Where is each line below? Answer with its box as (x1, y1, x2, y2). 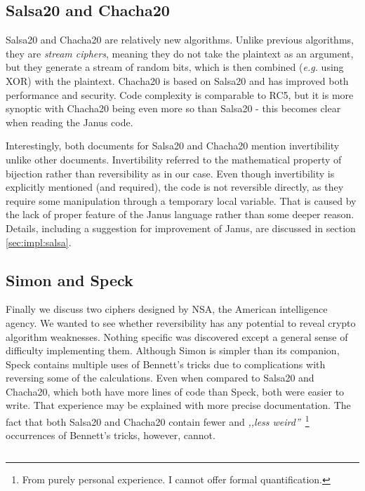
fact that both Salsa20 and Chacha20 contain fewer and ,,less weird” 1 (6, 412, 310, 429)
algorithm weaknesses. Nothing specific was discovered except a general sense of (6, 329, 348, 344)
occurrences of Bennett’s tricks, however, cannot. (6, 428, 215, 443)
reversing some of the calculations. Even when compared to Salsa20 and (6, 370, 314, 385)
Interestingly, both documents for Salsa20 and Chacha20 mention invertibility (6, 138, 340, 153)
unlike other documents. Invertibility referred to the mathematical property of (6, 152, 342, 166)
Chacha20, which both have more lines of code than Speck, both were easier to (6, 384, 345, 398)
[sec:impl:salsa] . (6, 234, 72, 249)
